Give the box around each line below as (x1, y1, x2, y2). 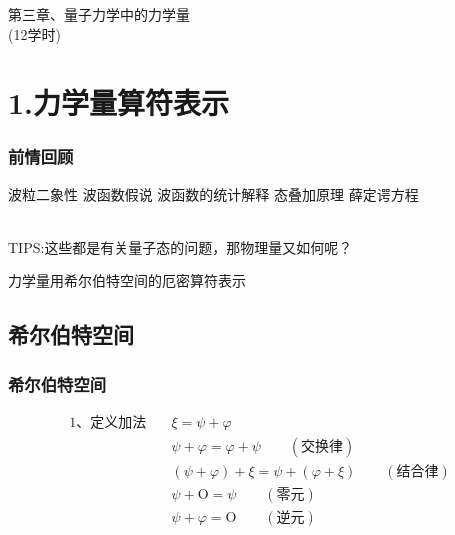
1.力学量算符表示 (8, 82, 230, 123)
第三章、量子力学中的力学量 (8, 3, 190, 24)
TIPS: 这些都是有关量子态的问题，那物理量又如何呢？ (8, 236, 353, 257)
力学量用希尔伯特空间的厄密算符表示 (8, 270, 246, 291)
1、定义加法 (69, 416, 147, 431)
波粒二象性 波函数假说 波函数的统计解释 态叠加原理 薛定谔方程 (8, 183, 419, 204)
